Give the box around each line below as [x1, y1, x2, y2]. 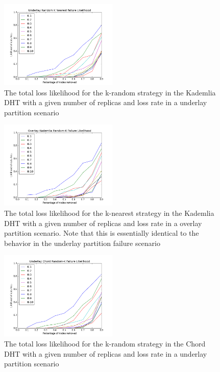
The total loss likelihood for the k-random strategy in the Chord [4, 338, 206, 349]
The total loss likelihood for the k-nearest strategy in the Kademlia [4, 207, 214, 218]
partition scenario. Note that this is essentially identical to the [4, 228, 199, 238]
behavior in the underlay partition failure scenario [4, 237, 160, 248]
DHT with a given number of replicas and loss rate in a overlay [4, 217, 202, 228]
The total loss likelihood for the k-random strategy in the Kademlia [4, 87, 216, 97]
